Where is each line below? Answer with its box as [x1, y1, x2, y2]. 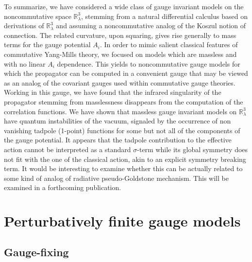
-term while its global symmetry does [137, 144, 248, 154]
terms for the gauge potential [4, 39, 91, 50]
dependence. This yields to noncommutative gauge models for [57, 58, 240, 69]
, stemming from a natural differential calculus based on [81, 11, 248, 21]
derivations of [4, 20, 44, 31]
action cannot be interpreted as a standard [4, 144, 131, 154]
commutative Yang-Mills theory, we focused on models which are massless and [4, 49, 237, 59]
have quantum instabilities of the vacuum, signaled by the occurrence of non [4, 116, 231, 126]
